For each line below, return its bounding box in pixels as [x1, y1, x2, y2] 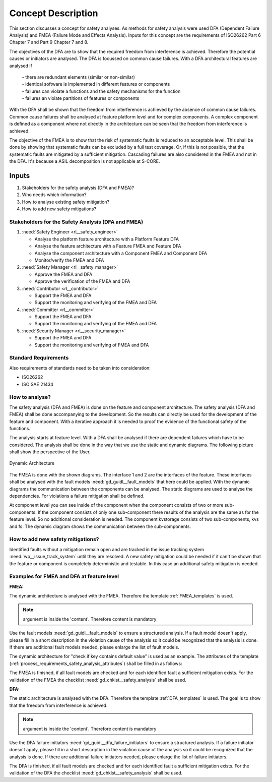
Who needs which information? [22, 192, 87, 198]
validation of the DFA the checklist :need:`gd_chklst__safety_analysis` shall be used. [9, 770, 183, 776]
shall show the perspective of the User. [9, 449, 91, 455]
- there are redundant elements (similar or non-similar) [22, 74, 135, 80]
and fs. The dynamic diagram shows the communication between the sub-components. [9, 523, 191, 529]
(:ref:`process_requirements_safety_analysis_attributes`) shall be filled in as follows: [9, 660, 182, 667]
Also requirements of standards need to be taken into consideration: [9, 365, 151, 371]
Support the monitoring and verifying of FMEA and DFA [34, 342, 149, 348]
